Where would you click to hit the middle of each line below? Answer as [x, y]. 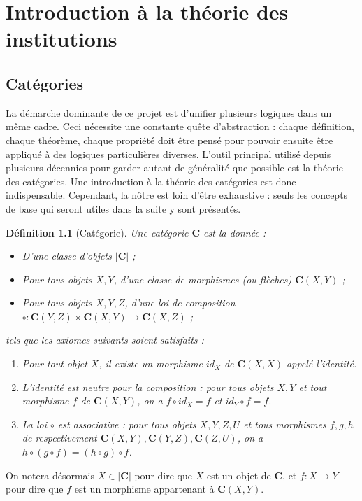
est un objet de [239, 475]
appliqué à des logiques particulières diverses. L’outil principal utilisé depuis [168, 154]
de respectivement [59, 438]
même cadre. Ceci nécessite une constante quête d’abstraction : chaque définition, [180, 126]
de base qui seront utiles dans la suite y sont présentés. [123, 208]
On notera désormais [50, 475]
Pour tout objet [55, 364]
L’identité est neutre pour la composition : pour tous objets [148, 387]
